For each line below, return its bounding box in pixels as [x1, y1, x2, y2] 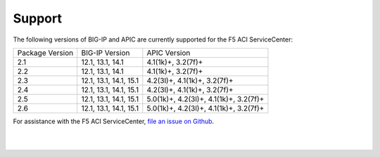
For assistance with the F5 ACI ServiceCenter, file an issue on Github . [13, 117, 215, 125]
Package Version [17, 48, 74, 58]
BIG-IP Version [81, 48, 130, 58]
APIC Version [146, 48, 191, 58]
